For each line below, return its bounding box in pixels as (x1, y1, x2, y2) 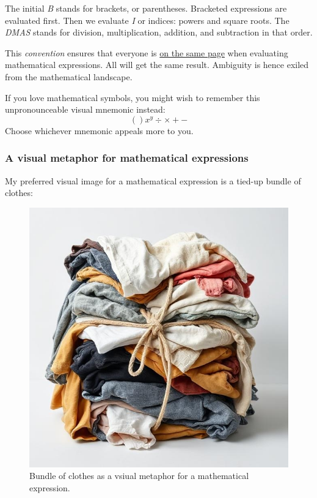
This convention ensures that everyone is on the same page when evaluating (5, 46, 288, 59)
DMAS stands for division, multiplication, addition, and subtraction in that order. (5, 26, 313, 39)
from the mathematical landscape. (5, 70, 133, 83)
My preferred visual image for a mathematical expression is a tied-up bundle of (5, 174, 301, 187)
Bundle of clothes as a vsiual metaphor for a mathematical (29, 469, 249, 482)
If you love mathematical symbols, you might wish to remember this (5, 91, 260, 104)
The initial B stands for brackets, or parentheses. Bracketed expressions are (5, 2, 287, 14)
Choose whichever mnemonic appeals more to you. (5, 124, 194, 137)
